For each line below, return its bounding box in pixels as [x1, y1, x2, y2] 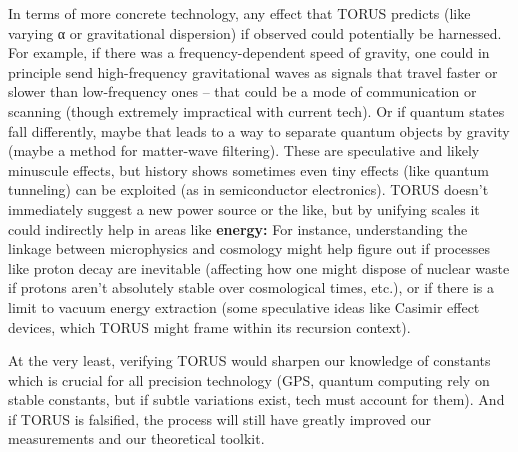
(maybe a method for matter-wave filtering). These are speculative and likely [8, 140, 480, 161]
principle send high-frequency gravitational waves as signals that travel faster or [8, 61, 498, 82]
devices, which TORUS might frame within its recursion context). [8, 316, 411, 337]
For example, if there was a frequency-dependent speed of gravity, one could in [8, 42, 490, 63]
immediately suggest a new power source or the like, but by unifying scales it [8, 198, 480, 219]
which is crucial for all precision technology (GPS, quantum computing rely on [8, 369, 490, 390]
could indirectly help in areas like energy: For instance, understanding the [8, 218, 468, 239]
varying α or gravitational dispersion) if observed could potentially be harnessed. [8, 22, 502, 43]
